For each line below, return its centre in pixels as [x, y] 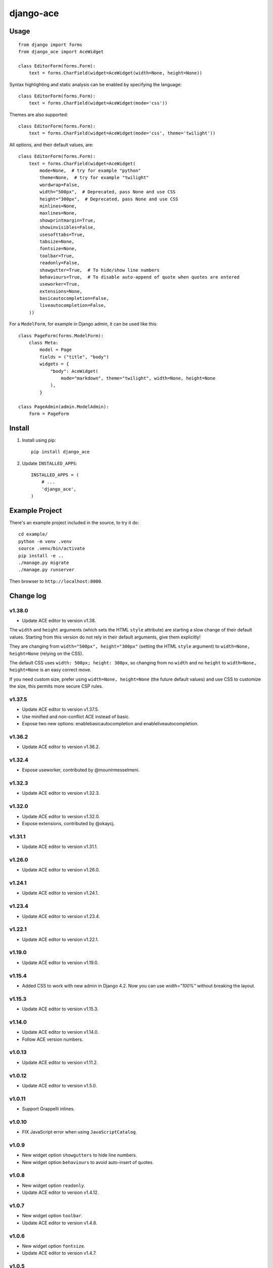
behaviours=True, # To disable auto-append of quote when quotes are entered [140, 277]
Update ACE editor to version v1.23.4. [61, 916]
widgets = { [54, 364]
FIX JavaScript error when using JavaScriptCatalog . [80, 1132]
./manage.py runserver [47, 570]
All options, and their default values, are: [51, 145]
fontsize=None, [58, 249]
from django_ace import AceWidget [61, 51]
